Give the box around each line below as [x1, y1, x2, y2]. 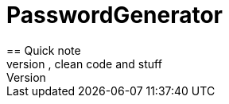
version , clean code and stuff [6, 56, 162, 71]
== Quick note [6, 43, 81, 57]
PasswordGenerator [6, 2, 223, 29]
